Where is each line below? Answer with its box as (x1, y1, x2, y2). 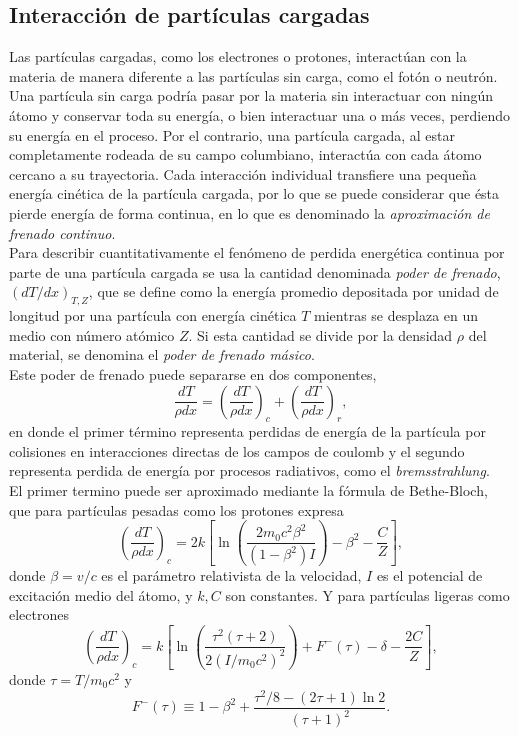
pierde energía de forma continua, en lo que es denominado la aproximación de (9, 202, 490, 223)
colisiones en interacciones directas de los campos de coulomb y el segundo (9, 440, 465, 461)
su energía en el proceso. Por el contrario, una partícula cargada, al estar (9, 124, 456, 145)
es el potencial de (376, 565, 483, 586)
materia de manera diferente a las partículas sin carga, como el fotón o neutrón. (9, 65, 498, 86)
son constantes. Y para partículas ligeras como (225, 584, 510, 605)
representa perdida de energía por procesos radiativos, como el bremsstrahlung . (9, 460, 490, 481)
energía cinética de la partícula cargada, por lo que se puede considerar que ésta (9, 183, 500, 204)
